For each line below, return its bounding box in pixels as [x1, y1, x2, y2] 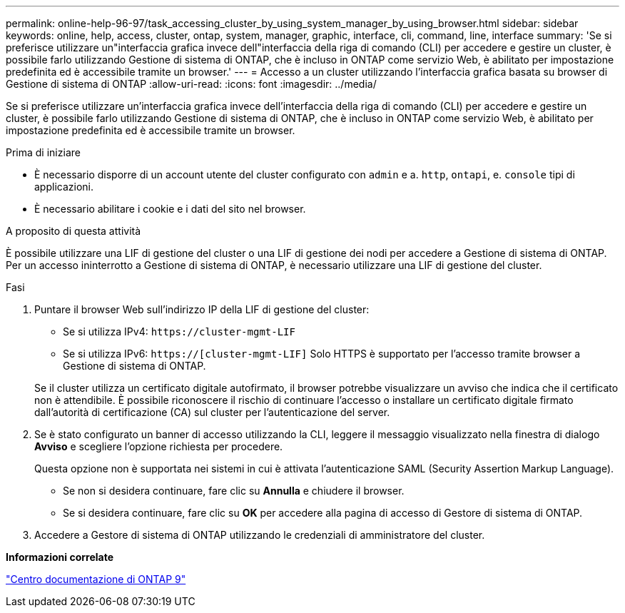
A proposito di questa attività [6, 225, 141, 237]
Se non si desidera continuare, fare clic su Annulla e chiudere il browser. [63, 485, 405, 497]
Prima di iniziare [6, 146, 81, 158]
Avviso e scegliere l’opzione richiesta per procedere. [34, 440, 283, 452]
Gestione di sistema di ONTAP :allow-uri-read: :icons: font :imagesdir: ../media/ [6, 78, 377, 90]
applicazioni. [34, 181, 93, 193]
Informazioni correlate [6, 551, 114, 563]
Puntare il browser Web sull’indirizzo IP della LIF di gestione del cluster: [34, 303, 370, 315]
